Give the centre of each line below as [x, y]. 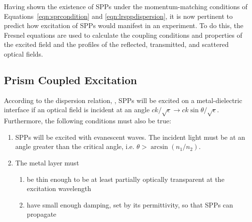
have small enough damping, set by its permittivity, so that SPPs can [130, 204]
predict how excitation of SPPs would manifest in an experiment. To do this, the [124, 25]
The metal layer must [47, 162]
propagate [42, 214]
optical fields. [23, 53]
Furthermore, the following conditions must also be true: [88, 121]
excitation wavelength [59, 188]
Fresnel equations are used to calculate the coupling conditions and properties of [123, 35]
